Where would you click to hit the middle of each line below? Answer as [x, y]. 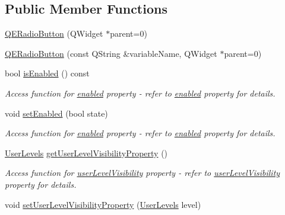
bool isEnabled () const [47, 73]
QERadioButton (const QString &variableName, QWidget [111, 53]
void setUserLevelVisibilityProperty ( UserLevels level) [103, 204]
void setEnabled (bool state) [56, 113]
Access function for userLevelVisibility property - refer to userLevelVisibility [142, 173]
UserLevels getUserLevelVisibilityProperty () [86, 153]
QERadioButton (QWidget [54, 33]
